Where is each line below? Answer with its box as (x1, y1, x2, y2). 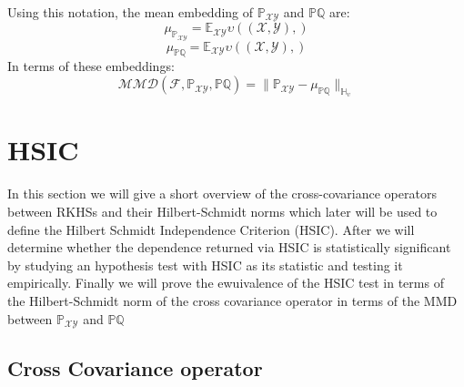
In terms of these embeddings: (7, 56, 175, 76)
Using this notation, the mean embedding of (7, 3, 254, 21)
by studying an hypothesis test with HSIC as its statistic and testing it (7, 255, 403, 274)
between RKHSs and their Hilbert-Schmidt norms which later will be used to (7, 201, 438, 220)
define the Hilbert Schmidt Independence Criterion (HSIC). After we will (7, 219, 415, 239)
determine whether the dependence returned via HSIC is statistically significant (7, 238, 451, 257)
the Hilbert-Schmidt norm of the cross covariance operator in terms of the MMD (7, 290, 458, 310)
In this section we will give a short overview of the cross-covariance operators (7, 184, 437, 203)
